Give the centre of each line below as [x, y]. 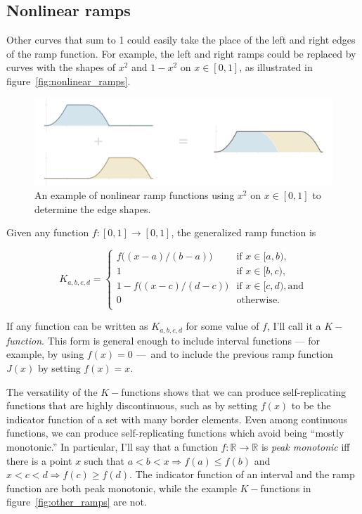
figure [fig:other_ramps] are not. [77, 502]
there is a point [39, 460]
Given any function [48, 232]
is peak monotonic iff [305, 446]
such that [104, 460]
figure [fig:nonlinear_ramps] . [69, 81]
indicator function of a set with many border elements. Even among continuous [177, 419]
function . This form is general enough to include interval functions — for [163, 340]
